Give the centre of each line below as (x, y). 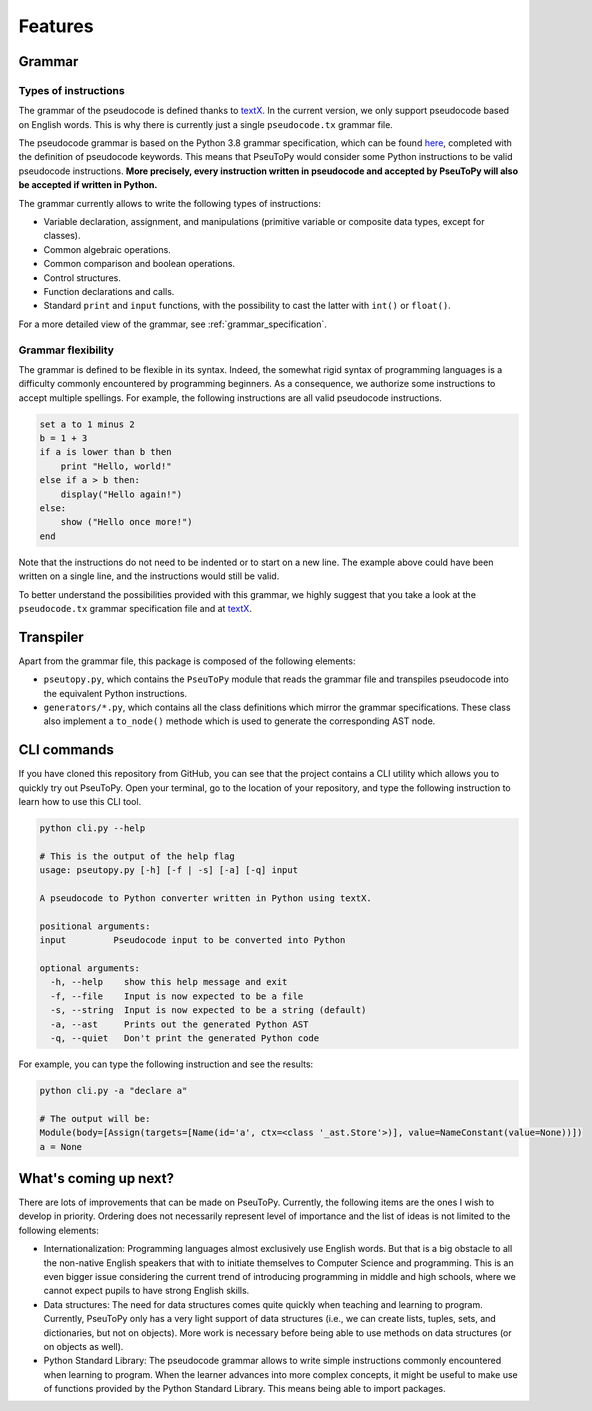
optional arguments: (89, 968)
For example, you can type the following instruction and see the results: (166, 1064)
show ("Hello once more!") (127, 522)
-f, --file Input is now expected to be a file (177, 996)
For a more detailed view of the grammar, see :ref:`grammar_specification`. (172, 324)
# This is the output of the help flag (137, 856)
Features (56, 26)
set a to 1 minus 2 (87, 424)
